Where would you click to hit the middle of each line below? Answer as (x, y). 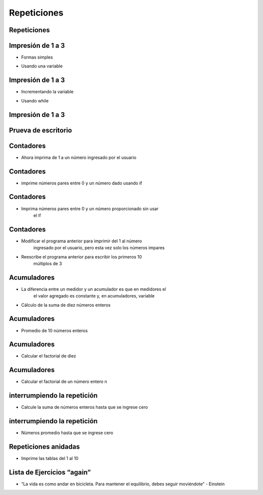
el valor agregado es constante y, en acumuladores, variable (94, 296)
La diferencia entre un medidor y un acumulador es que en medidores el (94, 289)
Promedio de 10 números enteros (54, 330)
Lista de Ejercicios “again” (50, 472)
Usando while (35, 100)
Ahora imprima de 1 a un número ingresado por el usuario (79, 157)
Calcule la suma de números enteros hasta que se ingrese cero (85, 407)
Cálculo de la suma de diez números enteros (66, 305)
